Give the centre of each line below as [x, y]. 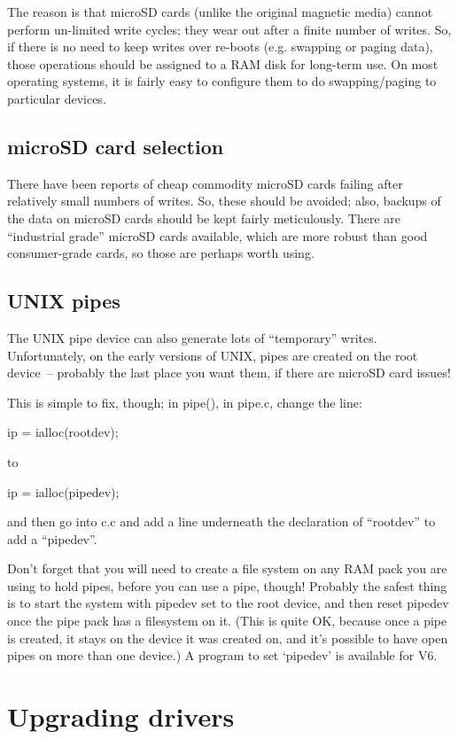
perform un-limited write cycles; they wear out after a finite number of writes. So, [229, 29]
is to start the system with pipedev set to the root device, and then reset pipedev [228, 603]
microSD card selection [116, 146]
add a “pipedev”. [52, 538]
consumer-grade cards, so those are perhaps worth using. [161, 253]
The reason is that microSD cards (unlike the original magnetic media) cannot [220, 12]
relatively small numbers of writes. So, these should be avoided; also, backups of [224, 201]
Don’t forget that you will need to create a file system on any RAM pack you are [227, 568]
